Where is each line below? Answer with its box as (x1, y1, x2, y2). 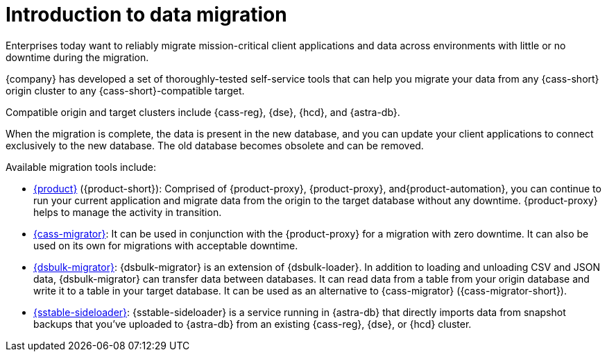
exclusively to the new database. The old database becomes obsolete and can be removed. (6, 139, 424, 151)
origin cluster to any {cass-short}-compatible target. (6, 84, 245, 97)
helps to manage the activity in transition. (33, 206, 222, 218)
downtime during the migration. (6, 51, 149, 63)
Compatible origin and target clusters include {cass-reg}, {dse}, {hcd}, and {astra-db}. (6, 106, 400, 118)
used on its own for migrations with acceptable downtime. (33, 239, 298, 251)
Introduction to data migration (6, 3, 287, 26)
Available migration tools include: (6, 160, 157, 173)
